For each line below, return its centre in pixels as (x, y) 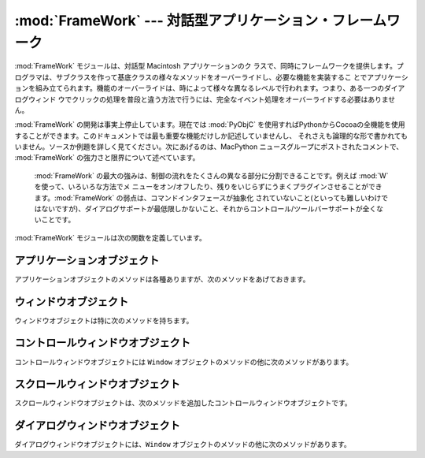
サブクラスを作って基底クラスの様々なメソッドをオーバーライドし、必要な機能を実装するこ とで (211, 77)
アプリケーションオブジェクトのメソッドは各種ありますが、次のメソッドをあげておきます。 (162, 279)
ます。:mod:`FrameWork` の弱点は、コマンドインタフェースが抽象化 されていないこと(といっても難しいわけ (208, 198)
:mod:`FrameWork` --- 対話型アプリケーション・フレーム (201, 20)
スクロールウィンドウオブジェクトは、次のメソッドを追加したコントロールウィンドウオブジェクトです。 (183, 403)
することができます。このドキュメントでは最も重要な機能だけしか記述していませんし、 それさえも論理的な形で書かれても (211, 136)
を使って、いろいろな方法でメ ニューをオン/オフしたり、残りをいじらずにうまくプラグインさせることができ (208, 187)
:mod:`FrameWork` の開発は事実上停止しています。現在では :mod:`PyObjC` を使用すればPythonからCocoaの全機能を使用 (210, 125)
